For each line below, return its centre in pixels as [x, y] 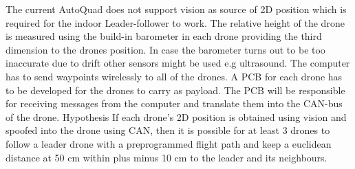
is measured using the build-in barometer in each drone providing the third [164, 36]
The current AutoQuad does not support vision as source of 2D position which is [176, 9]
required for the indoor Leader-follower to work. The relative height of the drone [175, 22]
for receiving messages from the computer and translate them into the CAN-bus [174, 103]
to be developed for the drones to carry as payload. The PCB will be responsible [175, 90]
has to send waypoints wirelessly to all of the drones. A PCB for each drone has [174, 76]
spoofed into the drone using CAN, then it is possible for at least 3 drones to [168, 130]
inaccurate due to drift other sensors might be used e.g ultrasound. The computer [178, 63]
